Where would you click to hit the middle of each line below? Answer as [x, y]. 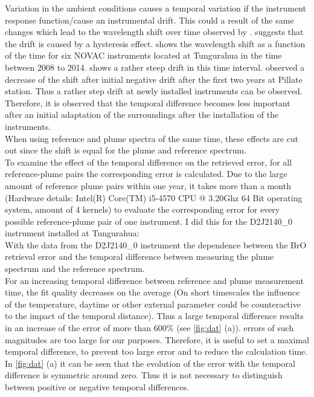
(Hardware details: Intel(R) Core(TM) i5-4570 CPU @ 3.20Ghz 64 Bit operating [154, 197]
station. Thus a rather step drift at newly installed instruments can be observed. [154, 91]
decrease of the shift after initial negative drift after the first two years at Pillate [154, 79]
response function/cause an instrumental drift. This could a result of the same [149, 20]
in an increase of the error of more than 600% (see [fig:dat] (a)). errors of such [149, 328]
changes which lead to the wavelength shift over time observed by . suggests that [154, 32]
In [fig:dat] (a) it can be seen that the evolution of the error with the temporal [150, 363]
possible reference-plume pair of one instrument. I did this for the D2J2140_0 [149, 221]
